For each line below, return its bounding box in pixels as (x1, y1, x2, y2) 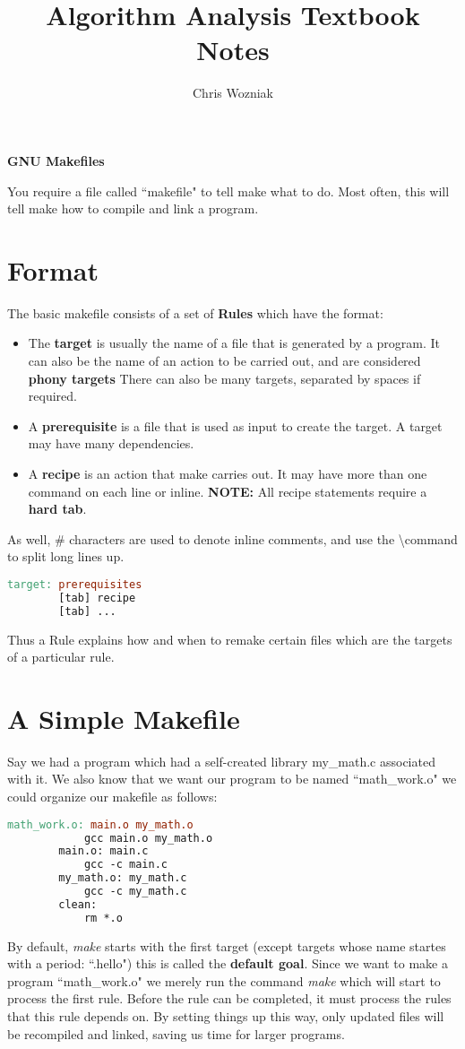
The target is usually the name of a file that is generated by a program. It (28, 334, 441, 352)
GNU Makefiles (7, 151, 105, 169)
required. (28, 386, 77, 405)
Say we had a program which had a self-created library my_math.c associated (7, 751, 435, 770)
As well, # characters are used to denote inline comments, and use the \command (7, 529, 458, 548)
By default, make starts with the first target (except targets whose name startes (7, 936, 446, 955)
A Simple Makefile (7, 699, 240, 736)
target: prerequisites (7, 577, 142, 591)
